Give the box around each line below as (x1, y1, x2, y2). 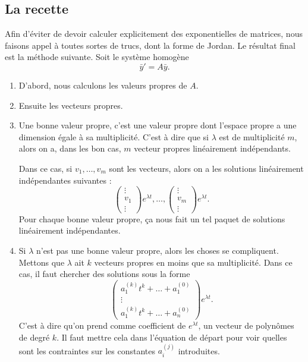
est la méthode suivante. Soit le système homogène (5, 51, 189, 63)
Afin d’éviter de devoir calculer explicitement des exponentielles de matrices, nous (5, 27, 303, 40)
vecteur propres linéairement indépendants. (134, 142, 291, 155)
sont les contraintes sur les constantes (18, 344, 156, 357)
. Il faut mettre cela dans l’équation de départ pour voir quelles (56, 330, 287, 343)
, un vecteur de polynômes (198, 319, 294, 332)
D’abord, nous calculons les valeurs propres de (18, 78, 187, 91)
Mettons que (18, 256, 65, 268)
